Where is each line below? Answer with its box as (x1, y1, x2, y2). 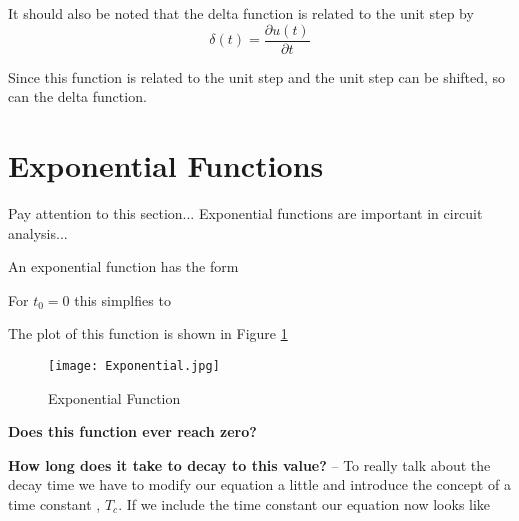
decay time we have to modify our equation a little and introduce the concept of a (8, 474, 511, 495)
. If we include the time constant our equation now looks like (118, 493, 491, 514)
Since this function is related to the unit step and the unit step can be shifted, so (8, 66, 506, 87)
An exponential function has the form (8, 256, 239, 277)
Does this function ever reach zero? (8, 421, 257, 442)
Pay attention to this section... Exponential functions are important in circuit (8, 202, 483, 223)
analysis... (8, 222, 68, 243)
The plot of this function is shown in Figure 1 (8, 323, 288, 344)
